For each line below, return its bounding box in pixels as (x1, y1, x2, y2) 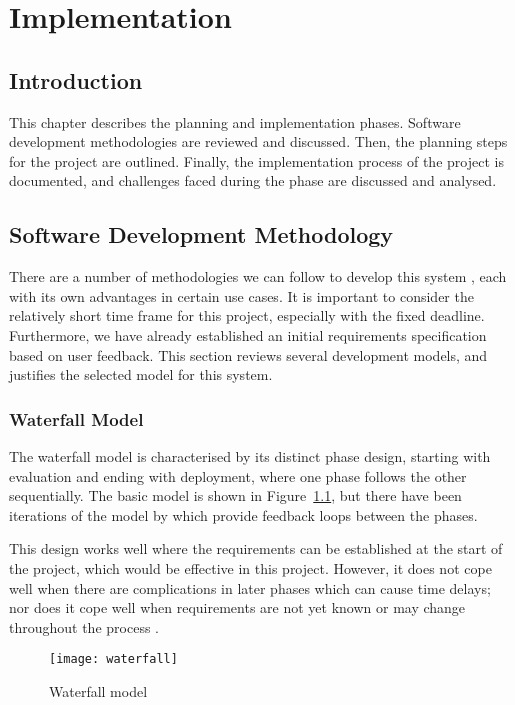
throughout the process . (9, 616, 159, 637)
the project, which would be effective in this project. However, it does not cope (9, 557, 492, 578)
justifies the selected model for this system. (9, 364, 273, 385)
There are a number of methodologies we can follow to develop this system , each (9, 266, 507, 287)
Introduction (9, 64, 143, 95)
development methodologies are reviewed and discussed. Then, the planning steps (9, 131, 508, 152)
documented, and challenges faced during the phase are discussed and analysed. (9, 170, 497, 191)
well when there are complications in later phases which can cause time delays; (9, 577, 491, 598)
